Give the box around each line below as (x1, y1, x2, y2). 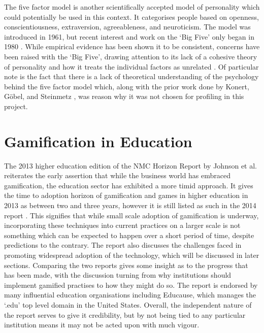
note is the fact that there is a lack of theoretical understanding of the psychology (4, 71, 259, 82)
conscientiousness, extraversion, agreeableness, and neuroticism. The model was (4, 21, 251, 32)
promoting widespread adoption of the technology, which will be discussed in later (4, 250, 259, 260)
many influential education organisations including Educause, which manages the (4, 289, 256, 300)
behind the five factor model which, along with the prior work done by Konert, (4, 81, 249, 91)
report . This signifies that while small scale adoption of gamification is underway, (4, 210, 259, 220)
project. (4, 101, 28, 111)
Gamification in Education (4, 130, 192, 151)
